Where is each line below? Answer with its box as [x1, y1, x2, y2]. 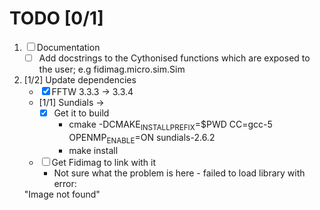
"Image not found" [23, 188, 101, 200]
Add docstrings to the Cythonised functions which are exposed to [38, 52, 311, 64]
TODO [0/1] [9, 7, 104, 30]
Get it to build [53, 107, 110, 119]
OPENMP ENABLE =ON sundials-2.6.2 [68, 131, 216, 146]
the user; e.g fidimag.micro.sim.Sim [38, 63, 186, 75]
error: [53, 177, 77, 189]
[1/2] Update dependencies [23, 74, 137, 86]
